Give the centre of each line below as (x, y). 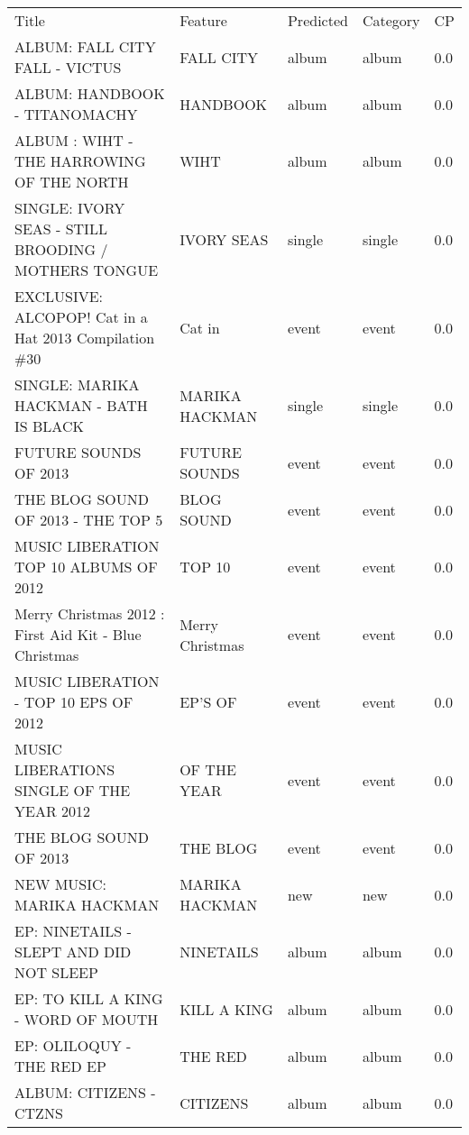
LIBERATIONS (65, 769)
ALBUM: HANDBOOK (90, 93)
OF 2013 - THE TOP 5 (89, 520)
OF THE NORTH (72, 182)
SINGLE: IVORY (70, 208)
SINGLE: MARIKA (77, 384)
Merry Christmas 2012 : (90, 613)
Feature (203, 20)
